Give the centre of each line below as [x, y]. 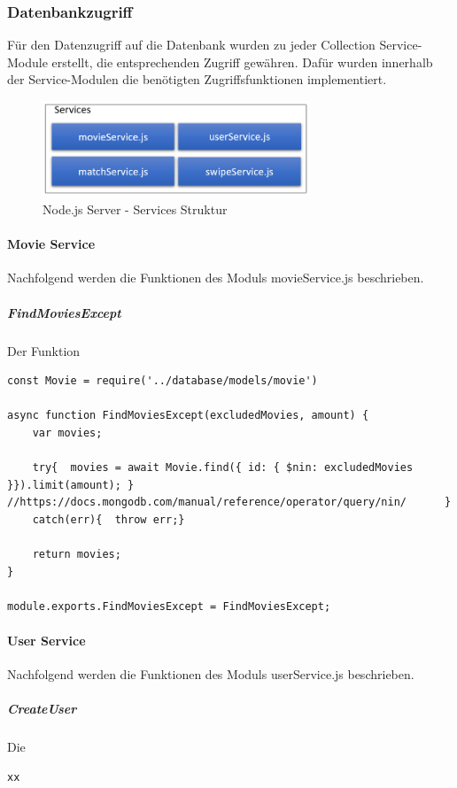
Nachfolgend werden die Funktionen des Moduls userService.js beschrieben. [211, 674]
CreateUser [42, 709]
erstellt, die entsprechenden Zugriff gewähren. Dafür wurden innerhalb [242, 62]
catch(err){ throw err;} [108, 519]
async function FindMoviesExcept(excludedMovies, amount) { [188, 416]
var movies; [67, 433]
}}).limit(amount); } [71, 485]
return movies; [77, 555]
